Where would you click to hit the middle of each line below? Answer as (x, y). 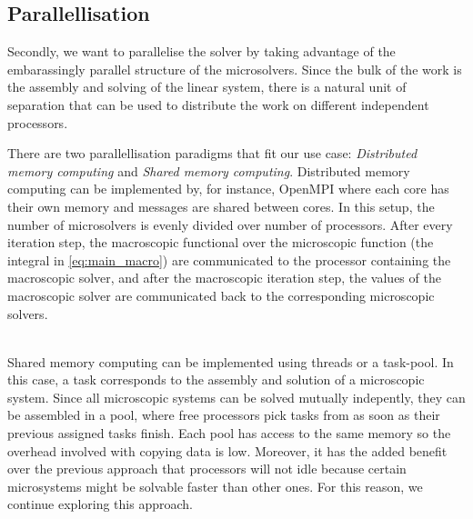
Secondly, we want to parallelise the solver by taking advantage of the (201, 51)
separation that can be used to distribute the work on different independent (218, 104)
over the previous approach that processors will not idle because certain (207, 469)
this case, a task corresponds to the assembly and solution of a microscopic (216, 379)
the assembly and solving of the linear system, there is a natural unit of (207, 87)
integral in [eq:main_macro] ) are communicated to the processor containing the (229, 259)
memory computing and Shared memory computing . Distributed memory (209, 170)
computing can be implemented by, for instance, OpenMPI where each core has (228, 189)
